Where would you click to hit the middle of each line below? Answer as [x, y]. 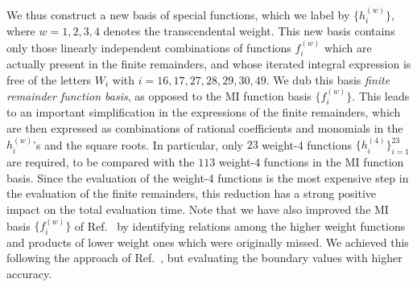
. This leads [381, 96]
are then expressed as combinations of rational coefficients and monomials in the [205, 128]
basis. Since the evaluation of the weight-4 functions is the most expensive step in [208, 177]
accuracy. [29, 274]
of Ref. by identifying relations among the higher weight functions [240, 225]
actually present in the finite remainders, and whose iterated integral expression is [209, 64]
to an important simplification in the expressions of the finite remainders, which [204, 112]
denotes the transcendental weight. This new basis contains [249, 31]
